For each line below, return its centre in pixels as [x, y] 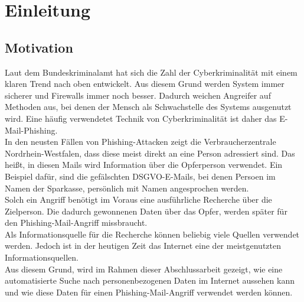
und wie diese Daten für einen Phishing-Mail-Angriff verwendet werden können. [149, 292]
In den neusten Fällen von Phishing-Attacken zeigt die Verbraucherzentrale [140, 142]
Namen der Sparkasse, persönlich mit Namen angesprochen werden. [127, 188]
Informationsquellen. [42, 257]
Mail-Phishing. [31, 130]
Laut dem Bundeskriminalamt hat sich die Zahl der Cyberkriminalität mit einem [151, 72]
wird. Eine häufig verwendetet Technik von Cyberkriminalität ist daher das [141, 118]
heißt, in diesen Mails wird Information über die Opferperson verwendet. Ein [144, 165]
